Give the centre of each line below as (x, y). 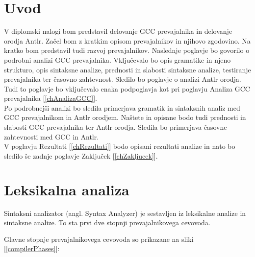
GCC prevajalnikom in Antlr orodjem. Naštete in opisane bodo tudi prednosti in (125, 117)
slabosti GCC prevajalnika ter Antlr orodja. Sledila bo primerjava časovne (115, 127)
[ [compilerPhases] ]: (32, 248)
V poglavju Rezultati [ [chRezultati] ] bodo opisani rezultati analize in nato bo (120, 146)
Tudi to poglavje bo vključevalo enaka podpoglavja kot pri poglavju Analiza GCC (127, 88)
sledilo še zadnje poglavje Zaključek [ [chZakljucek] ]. (81, 155)
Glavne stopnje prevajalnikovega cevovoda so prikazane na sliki (99, 239)
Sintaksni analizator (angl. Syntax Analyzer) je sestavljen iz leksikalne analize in (125, 213)
